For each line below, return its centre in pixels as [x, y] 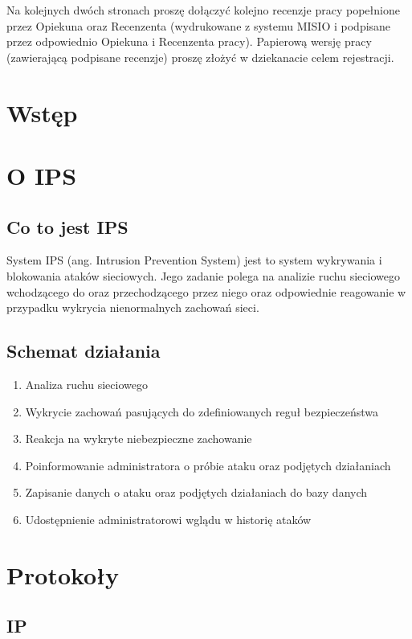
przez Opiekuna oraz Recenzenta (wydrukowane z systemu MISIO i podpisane [199, 25]
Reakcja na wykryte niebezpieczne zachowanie [139, 438]
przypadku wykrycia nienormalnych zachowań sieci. [133, 307]
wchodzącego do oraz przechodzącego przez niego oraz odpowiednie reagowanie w [206, 291]
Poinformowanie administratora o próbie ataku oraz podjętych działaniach [208, 465]
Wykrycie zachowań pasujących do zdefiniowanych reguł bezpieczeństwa [202, 411]
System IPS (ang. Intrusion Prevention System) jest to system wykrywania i [194, 260]
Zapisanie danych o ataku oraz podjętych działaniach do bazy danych [196, 492]
